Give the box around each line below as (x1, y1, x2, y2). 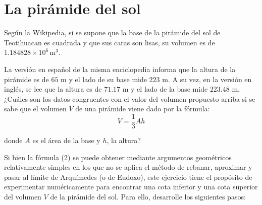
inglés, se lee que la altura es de (4, 84, 102, 94)
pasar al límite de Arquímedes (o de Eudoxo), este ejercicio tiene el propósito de (4, 171, 252, 182)
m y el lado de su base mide (61, 74, 147, 84)
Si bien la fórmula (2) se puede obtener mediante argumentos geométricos (4, 152, 232, 162)
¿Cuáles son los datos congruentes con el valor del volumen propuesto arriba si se (4, 93, 255, 104)
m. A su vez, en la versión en (162, 74, 252, 84)
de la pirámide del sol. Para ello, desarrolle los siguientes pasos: (50, 191, 246, 201)
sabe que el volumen (4, 103, 67, 114)
